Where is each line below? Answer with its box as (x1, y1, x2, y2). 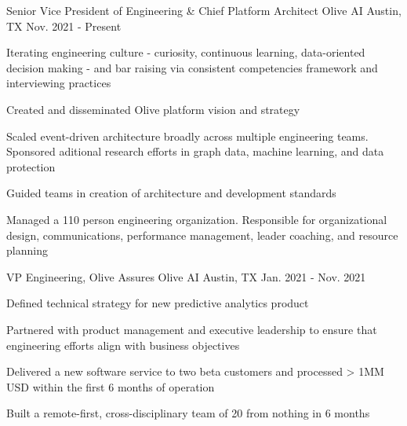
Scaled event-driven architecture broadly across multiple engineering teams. (6, 127, 369, 144)
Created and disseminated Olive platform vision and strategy (6, 101, 300, 117)
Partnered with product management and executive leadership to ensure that (6, 321, 377, 337)
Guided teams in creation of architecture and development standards (6, 185, 336, 201)
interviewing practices (6, 75, 111, 91)
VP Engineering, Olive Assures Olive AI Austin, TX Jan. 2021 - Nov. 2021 (6, 268, 366, 285)
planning (6, 242, 48, 259)
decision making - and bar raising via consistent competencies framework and (6, 59, 378, 75)
